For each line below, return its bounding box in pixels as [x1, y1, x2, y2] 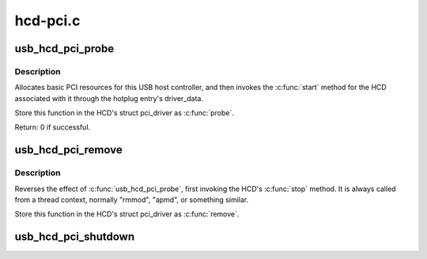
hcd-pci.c [14, 12, 81, 29]
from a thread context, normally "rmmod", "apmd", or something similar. [14, 195, 249, 205]
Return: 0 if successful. [14, 122, 91, 132]
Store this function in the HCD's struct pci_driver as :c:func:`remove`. [14, 209, 240, 219]
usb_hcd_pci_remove [14, 143, 123, 157]
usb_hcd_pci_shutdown [14, 230, 134, 244]
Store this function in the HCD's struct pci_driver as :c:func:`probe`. [14, 108, 235, 118]
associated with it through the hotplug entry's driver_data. [14, 93, 203, 103]
